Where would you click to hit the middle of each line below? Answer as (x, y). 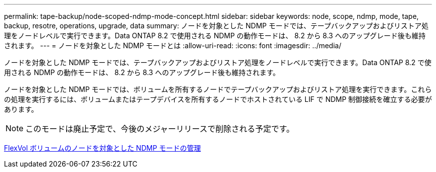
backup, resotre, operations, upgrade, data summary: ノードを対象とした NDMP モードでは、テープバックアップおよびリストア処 (216, 26)
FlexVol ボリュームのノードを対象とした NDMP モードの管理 (103, 148)
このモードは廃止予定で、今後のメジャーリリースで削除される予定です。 (160, 129)
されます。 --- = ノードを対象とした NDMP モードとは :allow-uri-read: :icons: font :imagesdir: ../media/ (173, 45)
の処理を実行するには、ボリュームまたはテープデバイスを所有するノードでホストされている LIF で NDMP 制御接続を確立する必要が (218, 99)
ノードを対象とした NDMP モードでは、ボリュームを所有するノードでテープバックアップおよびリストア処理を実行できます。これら (218, 89)
